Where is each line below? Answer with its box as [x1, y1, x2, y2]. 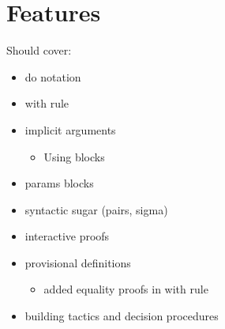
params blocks [24, 175, 94, 191]
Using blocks [43, 148, 105, 164]
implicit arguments [24, 121, 116, 138]
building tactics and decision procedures [24, 308, 219, 324]
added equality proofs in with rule [43, 281, 208, 297]
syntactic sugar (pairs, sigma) [24, 201, 168, 217]
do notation [24, 68, 81, 85]
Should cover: [6, 42, 72, 59]
